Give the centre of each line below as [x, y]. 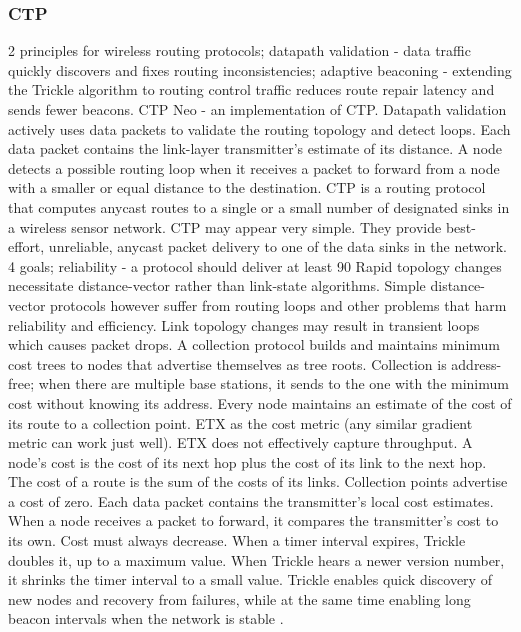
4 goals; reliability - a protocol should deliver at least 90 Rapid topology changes [255, 265]
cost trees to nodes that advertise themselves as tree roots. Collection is [227, 363]
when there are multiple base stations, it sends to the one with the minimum [273, 383]
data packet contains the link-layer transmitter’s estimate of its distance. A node [255, 148]
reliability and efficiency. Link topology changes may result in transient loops [244, 324]
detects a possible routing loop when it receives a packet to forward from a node [254, 167]
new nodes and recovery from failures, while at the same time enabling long [239, 598]
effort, [26, 246]
